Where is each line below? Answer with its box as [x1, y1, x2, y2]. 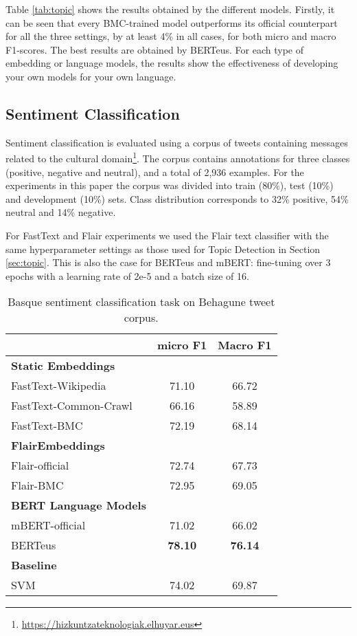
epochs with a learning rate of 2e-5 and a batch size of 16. [5, 268, 249, 283]
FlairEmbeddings [11, 437, 105, 454]
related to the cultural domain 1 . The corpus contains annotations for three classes [5, 149, 350, 166]
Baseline [11, 557, 57, 573]
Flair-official [11, 457, 69, 474]
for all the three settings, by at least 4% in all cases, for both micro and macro [5, 29, 336, 43]
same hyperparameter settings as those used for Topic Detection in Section [5, 241, 321, 256]
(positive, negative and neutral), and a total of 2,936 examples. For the [5, 164, 304, 179]
